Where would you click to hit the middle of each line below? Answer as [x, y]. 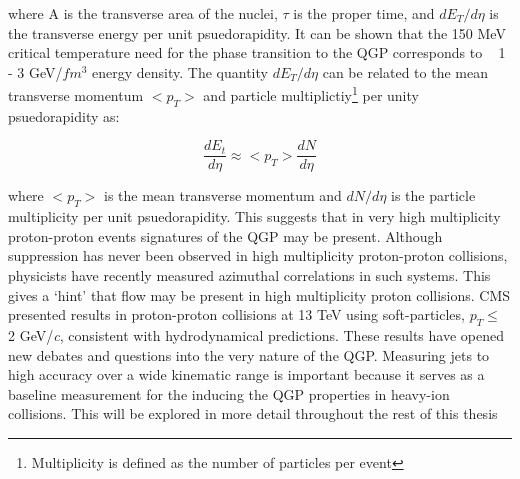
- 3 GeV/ [35, 71]
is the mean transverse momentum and [223, 195]
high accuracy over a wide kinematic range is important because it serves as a [246, 374]
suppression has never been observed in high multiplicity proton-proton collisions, [258, 255]
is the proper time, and [364, 13]
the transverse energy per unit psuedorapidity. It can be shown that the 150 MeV [257, 32]
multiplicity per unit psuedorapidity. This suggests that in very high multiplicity [254, 216]
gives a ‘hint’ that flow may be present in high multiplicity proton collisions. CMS [259, 294]
